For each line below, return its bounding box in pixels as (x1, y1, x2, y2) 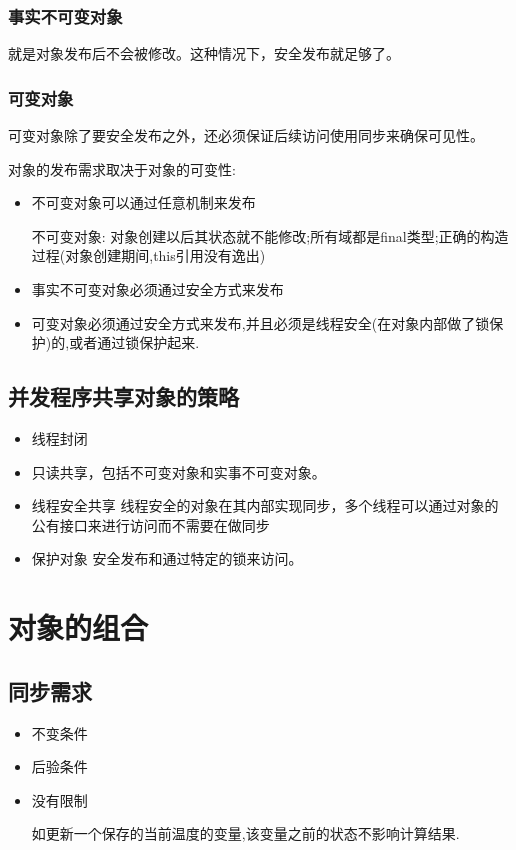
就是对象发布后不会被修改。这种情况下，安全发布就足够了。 (8, 43, 400, 64)
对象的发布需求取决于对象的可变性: (8, 158, 236, 179)
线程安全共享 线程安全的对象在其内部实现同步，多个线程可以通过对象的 (31, 495, 499, 516)
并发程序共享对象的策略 (8, 381, 239, 412)
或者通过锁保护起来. (69, 332, 200, 353)
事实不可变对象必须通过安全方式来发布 (31, 279, 284, 299)
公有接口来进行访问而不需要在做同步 (31, 514, 270, 535)
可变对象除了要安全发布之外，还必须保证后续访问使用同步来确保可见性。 (8, 125, 484, 146)
